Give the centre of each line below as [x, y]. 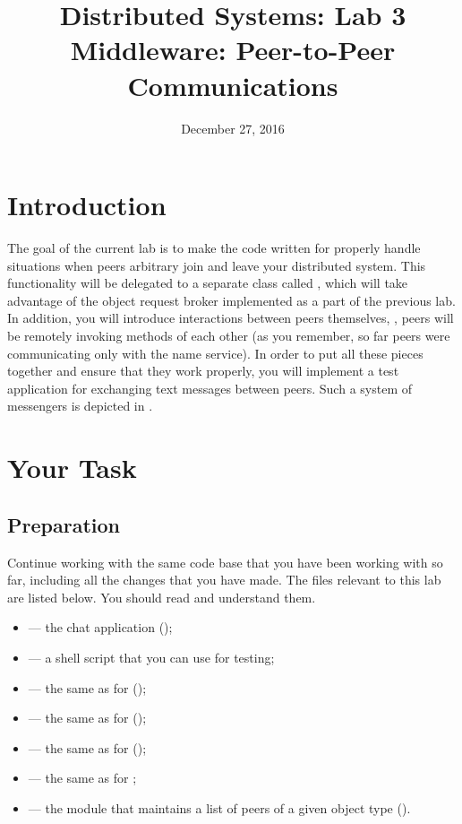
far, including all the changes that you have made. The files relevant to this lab [224, 580]
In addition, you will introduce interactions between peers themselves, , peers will [231, 318]
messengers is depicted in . [80, 406]
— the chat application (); [100, 627]
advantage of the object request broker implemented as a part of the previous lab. [231, 300]
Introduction [87, 205]
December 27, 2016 [233, 128]
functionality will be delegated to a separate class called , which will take [208, 283]
